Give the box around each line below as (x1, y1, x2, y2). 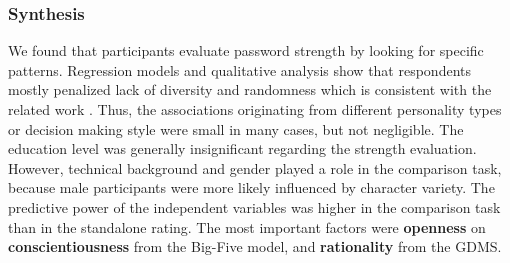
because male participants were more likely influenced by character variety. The (8, 177, 495, 198)
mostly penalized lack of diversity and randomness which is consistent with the (8, 79, 492, 100)
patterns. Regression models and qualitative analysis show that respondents (8, 59, 472, 80)
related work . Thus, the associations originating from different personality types (8, 99, 502, 119)
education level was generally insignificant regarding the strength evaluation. (8, 138, 477, 159)
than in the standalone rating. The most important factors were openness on (8, 216, 486, 237)
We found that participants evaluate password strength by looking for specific (8, 40, 484, 61)
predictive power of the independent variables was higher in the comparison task (8, 196, 501, 217)
